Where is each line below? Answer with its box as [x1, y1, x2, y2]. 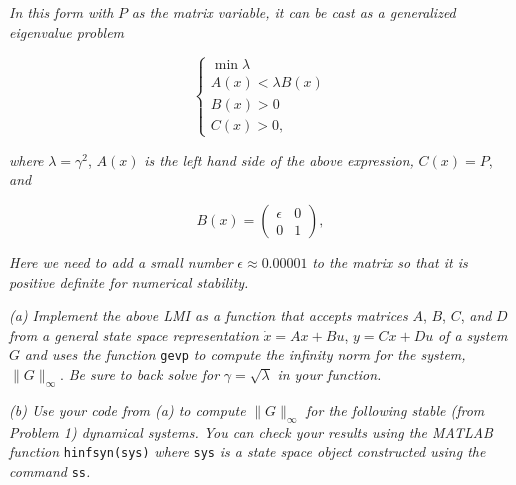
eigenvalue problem [9, 21, 125, 42]
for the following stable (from [306, 399, 485, 420]
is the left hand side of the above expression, [144, 149, 414, 170]
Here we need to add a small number [9, 252, 233, 272]
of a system [437, 324, 508, 345]
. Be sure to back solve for [60, 364, 220, 385]
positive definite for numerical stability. [9, 271, 249, 292]
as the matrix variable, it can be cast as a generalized [131, 2, 456, 22]
